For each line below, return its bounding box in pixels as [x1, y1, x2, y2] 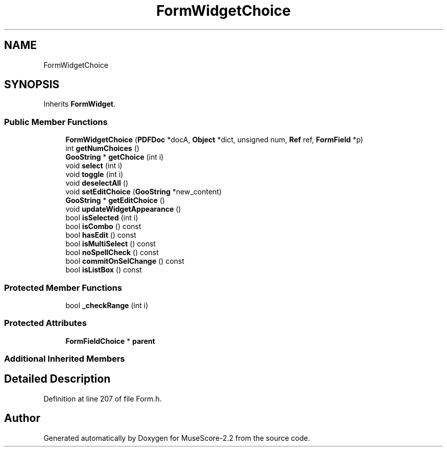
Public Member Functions [4, 116, 108, 127]
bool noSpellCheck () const [65, 248, 159, 257]
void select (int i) [65, 161, 122, 170]
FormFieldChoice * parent [65, 336, 155, 345]
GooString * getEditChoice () [65, 196, 165, 205]
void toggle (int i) [65, 170, 123, 179]
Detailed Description [4, 372, 111, 386]
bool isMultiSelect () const [65, 239, 156, 248]
